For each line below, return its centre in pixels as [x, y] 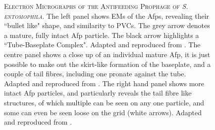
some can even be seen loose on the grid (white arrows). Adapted [103, 112]
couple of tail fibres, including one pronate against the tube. [95, 74]
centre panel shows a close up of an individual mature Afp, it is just [107, 54]
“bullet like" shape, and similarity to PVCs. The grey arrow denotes [107, 25]
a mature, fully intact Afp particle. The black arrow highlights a [102, 35]
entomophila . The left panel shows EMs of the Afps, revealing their [107, 16]
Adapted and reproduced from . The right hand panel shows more [104, 83]
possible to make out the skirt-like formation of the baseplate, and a [107, 64]
